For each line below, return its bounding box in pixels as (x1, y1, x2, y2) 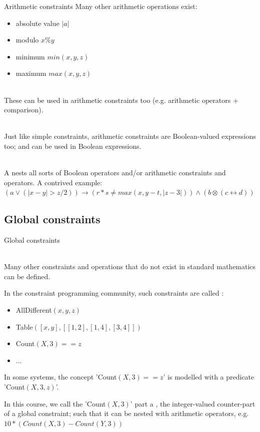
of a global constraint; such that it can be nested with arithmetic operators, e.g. (4, 408, 249, 419)
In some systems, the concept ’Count (4, 372, 117, 382)
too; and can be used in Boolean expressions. (4, 140, 141, 151)
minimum (15, 51, 45, 61)
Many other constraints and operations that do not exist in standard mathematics (4, 261, 256, 272)
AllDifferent (15, 305, 52, 315)
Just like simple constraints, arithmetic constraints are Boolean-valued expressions (4, 131, 256, 141)
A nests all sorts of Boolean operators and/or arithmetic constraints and (4, 167, 226, 178)
